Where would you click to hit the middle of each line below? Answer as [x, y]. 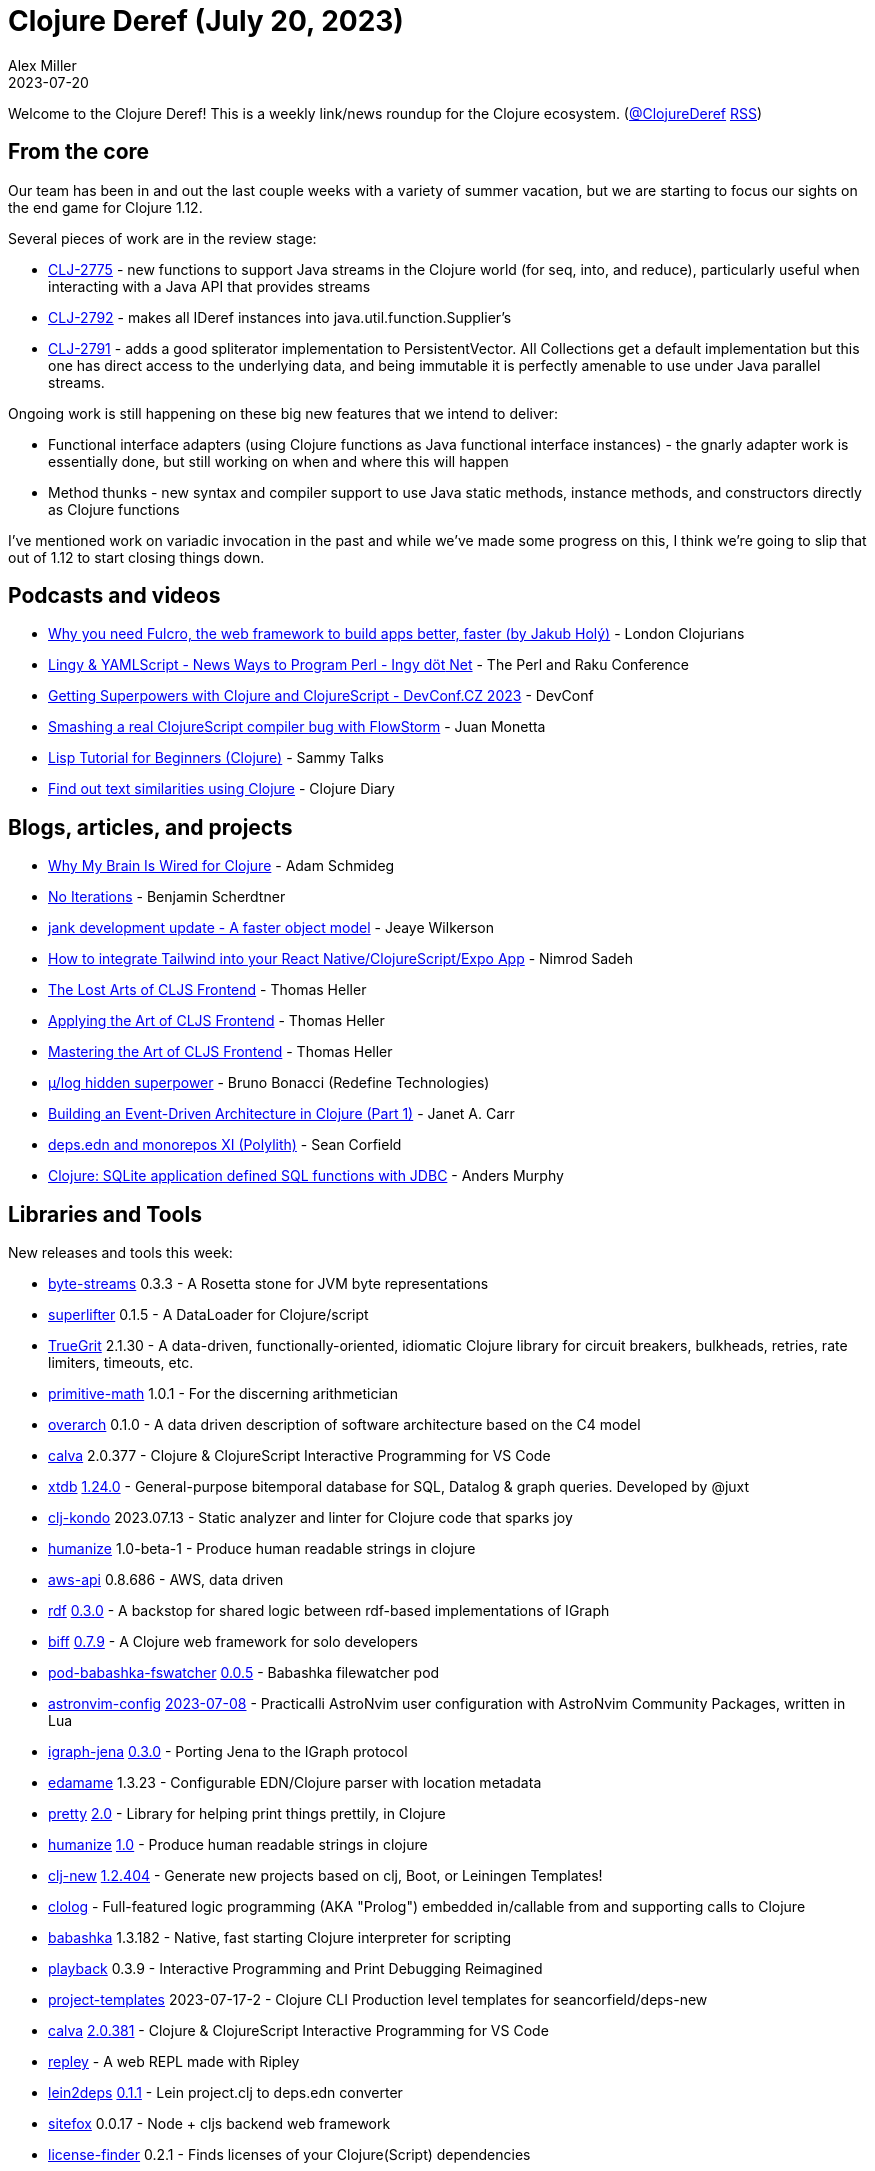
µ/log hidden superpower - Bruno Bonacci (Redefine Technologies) [269, 1083]
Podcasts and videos [114, 596]
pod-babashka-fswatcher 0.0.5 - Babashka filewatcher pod [244, 1673]
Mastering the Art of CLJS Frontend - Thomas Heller [220, 1052]
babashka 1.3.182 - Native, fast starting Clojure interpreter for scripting [280, 1938]
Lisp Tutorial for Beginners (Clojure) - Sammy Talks [216, 758]
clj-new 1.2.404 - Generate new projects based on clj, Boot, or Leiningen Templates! [325, 1876]
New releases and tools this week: [120, 1253]
